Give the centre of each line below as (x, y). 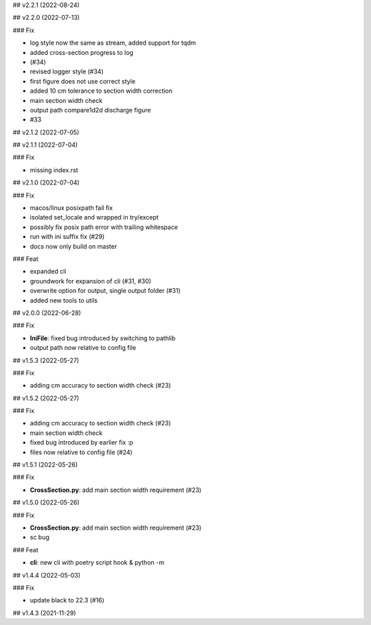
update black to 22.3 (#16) (67, 600)
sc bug (40, 537)
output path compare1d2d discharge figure (90, 110)
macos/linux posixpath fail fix (71, 208)
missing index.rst (54, 170)
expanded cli (48, 272)
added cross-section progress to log (82, 52)
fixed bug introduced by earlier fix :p (81, 443)
